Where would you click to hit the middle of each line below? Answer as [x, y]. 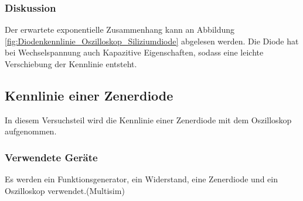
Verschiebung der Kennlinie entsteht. [71, 64]
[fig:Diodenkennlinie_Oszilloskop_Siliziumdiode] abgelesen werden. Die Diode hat [152, 41]
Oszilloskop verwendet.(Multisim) [65, 190]
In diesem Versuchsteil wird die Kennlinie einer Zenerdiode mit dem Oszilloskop [148, 119]
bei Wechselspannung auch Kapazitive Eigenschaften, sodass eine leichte [134, 52]
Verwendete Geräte [51, 157]
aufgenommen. [31, 131]
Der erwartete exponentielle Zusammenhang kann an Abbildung [120, 30]
